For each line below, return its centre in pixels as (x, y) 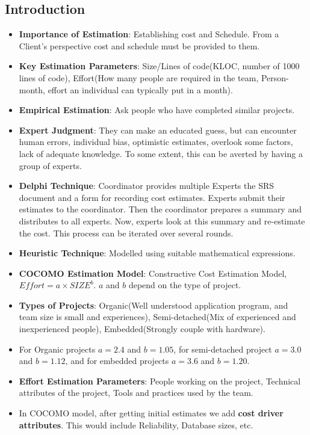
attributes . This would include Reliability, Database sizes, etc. (136, 424)
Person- (275, 77)
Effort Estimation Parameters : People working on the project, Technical (160, 381)
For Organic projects (57, 349)
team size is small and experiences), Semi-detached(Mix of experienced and (157, 317)
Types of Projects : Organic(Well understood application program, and (153, 305)
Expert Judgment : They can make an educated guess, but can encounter (158, 130)
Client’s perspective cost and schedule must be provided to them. (139, 45)
